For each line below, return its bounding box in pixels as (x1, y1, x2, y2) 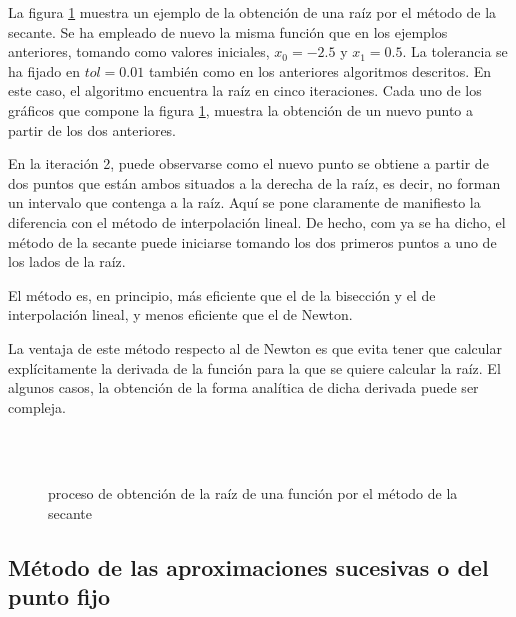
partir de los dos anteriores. (8, 119, 176, 140)
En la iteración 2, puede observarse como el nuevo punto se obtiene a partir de (8, 153, 489, 174)
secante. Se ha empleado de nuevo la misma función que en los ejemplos (8, 21, 448, 42)
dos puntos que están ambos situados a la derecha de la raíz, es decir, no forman (8, 172, 501, 193)
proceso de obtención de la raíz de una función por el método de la (48, 483, 458, 504)
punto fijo (8, 581, 110, 612)
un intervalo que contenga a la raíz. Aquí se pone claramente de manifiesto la (8, 192, 481, 213)
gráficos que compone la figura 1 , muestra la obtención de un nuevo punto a (8, 99, 474, 120)
